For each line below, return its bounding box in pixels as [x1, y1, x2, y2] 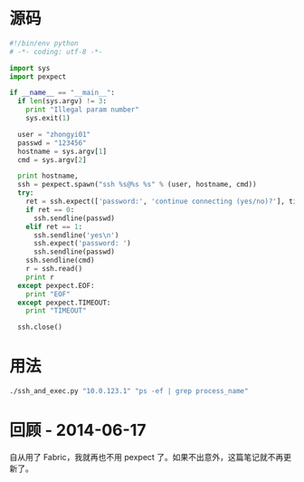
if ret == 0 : [25, 205, 75, 214]
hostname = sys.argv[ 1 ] [17, 147, 107, 156]
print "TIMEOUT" [25, 306, 88, 315]
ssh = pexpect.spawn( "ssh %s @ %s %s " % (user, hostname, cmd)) [17, 180, 257, 189]
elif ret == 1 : [25, 222, 83, 231]
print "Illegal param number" [25, 105, 140, 114]
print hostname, [17, 171, 79, 181]
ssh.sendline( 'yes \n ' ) [33, 230, 119, 240]
